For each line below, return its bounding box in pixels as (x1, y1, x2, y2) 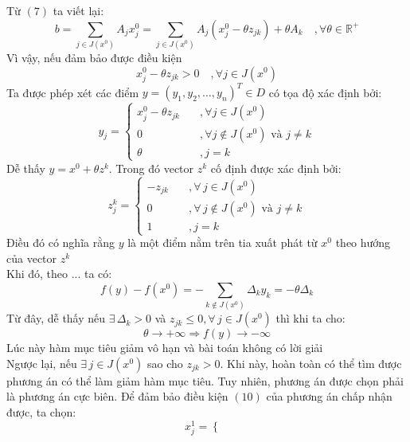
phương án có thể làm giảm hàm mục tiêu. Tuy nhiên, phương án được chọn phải (6, 372, 404, 389)
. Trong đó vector (108, 159, 194, 176)
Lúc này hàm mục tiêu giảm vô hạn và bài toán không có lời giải (6, 339, 323, 356)
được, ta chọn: (6, 404, 76, 420)
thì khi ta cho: (275, 310, 346, 327)
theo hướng (335, 234, 391, 251)
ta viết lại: (53, 2, 104, 18)
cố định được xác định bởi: (210, 159, 342, 176)
